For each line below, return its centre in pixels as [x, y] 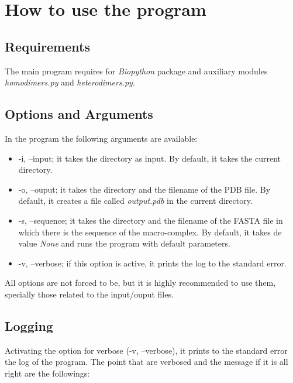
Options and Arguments [79, 114]
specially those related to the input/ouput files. [89, 294]
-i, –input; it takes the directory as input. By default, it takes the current [150, 158]
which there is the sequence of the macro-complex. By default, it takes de [150, 232]
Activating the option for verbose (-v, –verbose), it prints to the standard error [146, 350]
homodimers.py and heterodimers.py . [70, 82]
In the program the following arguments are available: [101, 138]
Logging [29, 325]
